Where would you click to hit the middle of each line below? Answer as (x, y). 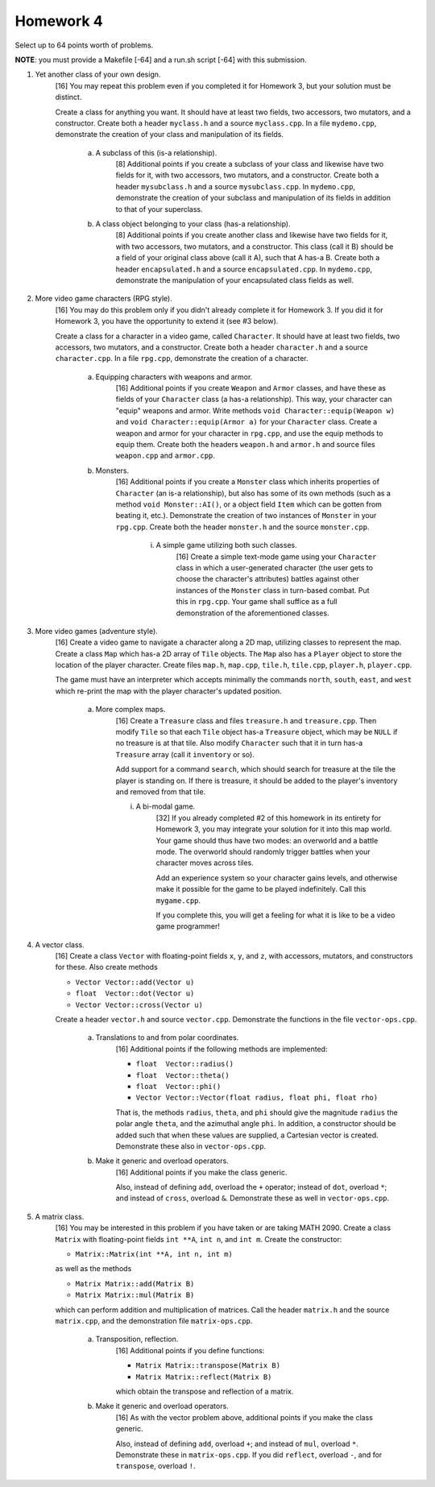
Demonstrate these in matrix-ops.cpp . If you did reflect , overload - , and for (249, 1455)
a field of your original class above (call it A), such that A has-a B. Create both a (248, 258)
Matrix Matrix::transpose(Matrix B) (208, 1366)
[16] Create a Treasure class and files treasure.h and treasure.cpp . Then (246, 720)
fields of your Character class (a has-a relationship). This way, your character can (254, 400)
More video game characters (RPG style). (104, 299)
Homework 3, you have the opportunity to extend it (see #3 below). (167, 321)
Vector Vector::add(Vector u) (135, 982)
